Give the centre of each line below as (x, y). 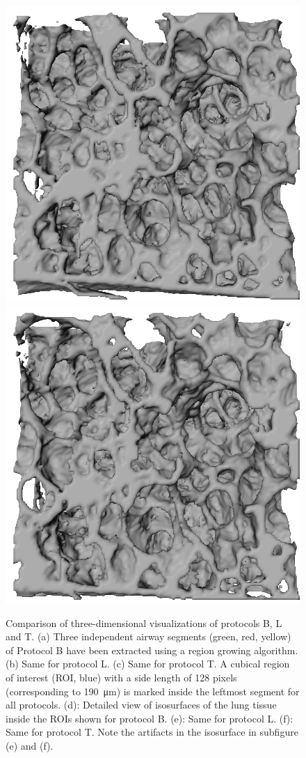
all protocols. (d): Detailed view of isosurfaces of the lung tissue (141, 705)
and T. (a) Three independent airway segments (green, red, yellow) (148, 636)
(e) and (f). (30, 745)
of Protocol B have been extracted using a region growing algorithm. (152, 650)
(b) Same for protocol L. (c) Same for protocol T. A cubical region (148, 664)
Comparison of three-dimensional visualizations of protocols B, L (144, 622)
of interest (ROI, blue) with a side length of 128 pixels (121, 677)
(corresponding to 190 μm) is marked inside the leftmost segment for (153, 691)
